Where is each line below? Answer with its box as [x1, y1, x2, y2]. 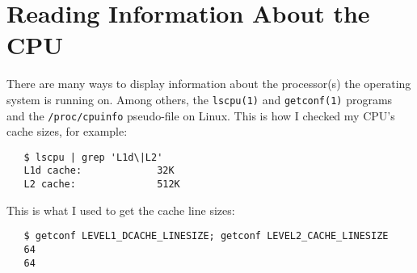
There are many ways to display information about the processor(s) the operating [6, 75, 411, 92]
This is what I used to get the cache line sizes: [6, 201, 235, 218]
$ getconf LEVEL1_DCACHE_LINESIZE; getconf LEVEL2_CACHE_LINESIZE [23, 230, 389, 242]
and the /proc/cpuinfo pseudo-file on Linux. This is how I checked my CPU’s [6, 107, 395, 124]
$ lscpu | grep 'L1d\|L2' [23, 151, 163, 163]
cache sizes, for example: [6, 123, 128, 140]
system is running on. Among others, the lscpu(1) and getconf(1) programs [6, 90, 393, 107]
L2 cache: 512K [23, 178, 180, 191]
